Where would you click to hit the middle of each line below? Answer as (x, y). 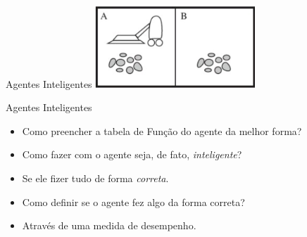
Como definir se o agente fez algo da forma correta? (133, 201)
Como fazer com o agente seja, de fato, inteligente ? (132, 154)
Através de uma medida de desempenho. (109, 225)
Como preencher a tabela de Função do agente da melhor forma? (162, 130)
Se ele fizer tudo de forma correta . (95, 178)
